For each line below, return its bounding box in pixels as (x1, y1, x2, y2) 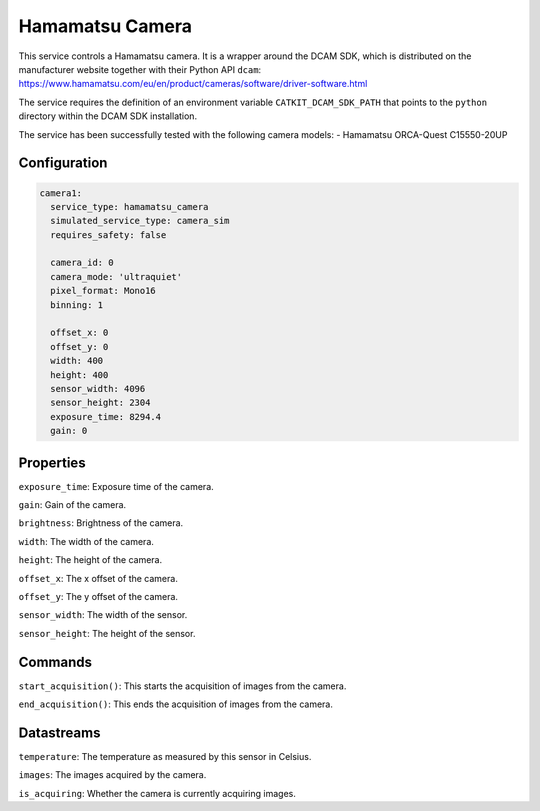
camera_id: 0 (50, 257, 114, 269)
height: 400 (50, 369, 109, 380)
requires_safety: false (50, 229, 167, 240)
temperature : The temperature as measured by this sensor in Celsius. (18, 750, 312, 762)
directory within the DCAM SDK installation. (18, 110, 198, 122)
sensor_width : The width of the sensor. (18, 609, 188, 621)
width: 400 (50, 355, 104, 367)
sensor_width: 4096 (50, 383, 146, 394)
